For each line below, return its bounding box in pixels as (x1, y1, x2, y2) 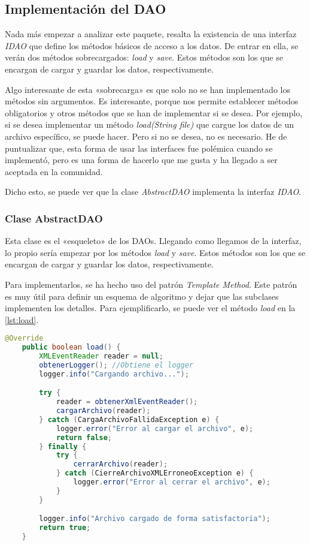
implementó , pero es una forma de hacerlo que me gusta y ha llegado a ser (5, 153, 278, 166)
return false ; (56, 433, 112, 442)
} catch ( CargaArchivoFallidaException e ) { (39, 415, 220, 424)
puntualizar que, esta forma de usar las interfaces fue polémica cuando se (5, 141, 273, 154)
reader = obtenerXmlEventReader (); (56, 398, 198, 407)
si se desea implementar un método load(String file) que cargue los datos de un (5, 118, 294, 131)
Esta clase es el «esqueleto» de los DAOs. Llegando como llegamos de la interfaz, (5, 234, 302, 247)
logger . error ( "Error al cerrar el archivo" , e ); (73, 478, 271, 487)
